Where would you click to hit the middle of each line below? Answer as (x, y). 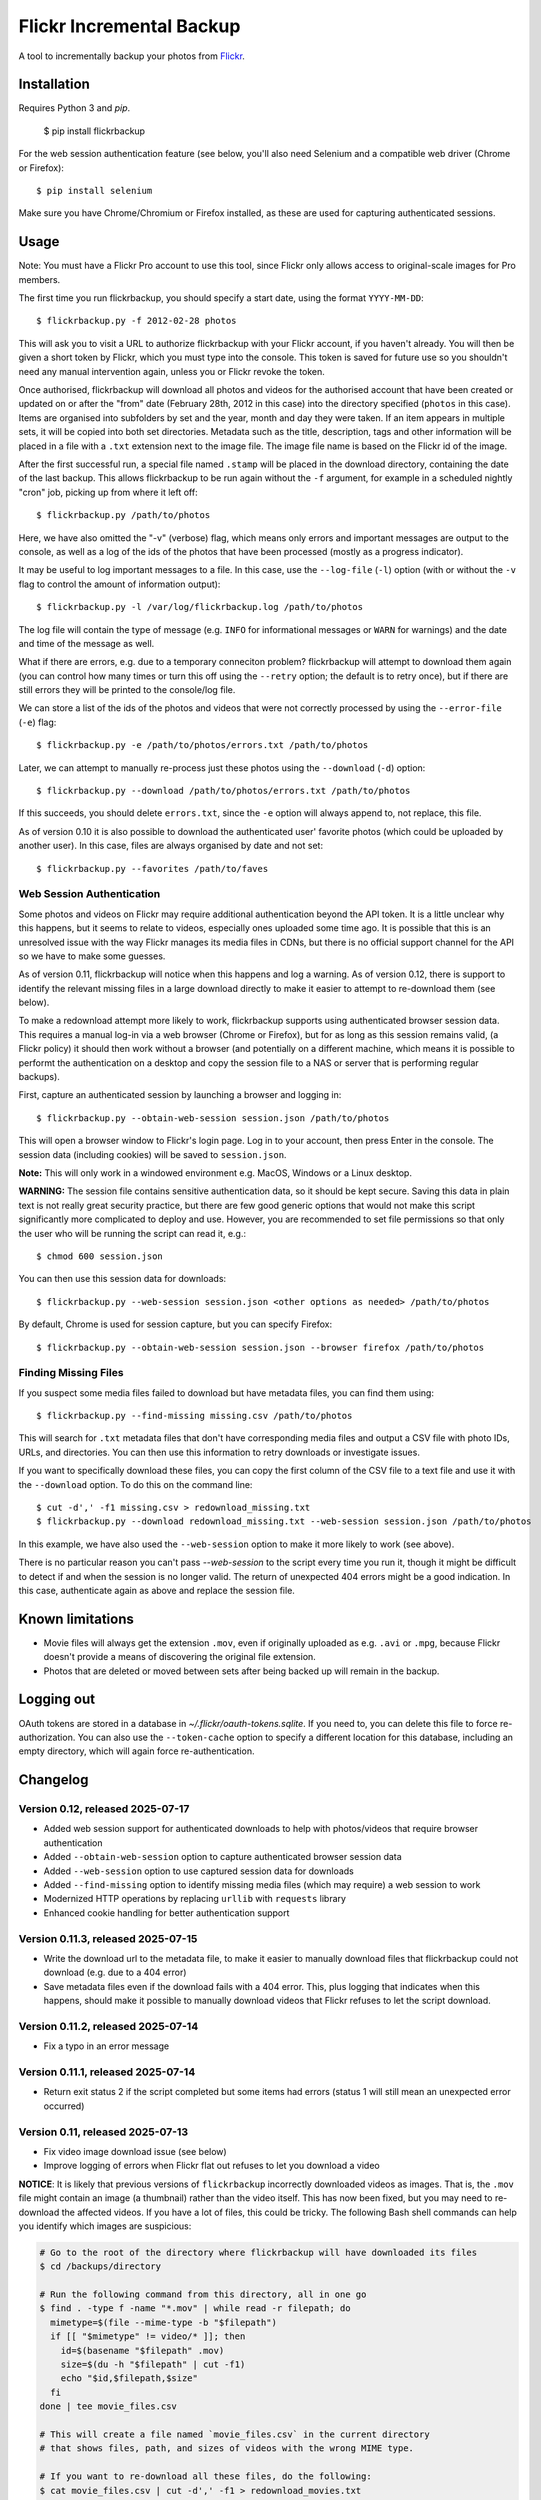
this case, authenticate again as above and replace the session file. (156, 1590)
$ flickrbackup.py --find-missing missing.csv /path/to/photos (194, 1416)
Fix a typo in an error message (106, 2046)
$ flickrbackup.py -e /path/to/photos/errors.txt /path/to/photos (202, 745)
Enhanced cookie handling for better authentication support (166, 1912)
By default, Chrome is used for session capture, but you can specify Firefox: (175, 1324)
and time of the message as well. (86, 643)
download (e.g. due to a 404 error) (115, 1972)
